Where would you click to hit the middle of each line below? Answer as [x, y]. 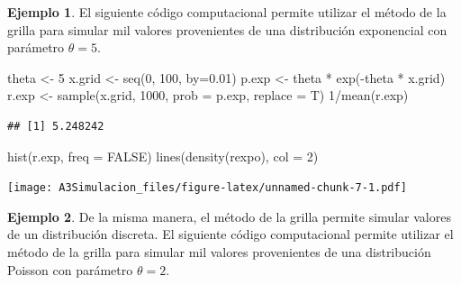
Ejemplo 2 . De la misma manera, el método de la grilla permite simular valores [229, 216]
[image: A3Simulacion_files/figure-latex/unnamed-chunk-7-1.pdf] [207, 188]
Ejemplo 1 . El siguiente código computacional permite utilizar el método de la [227, 12]
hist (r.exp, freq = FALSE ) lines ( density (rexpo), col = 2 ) [163, 156]
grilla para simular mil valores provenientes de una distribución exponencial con [227, 29]
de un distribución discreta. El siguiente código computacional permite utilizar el [230, 234]
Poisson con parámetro [70, 269]
